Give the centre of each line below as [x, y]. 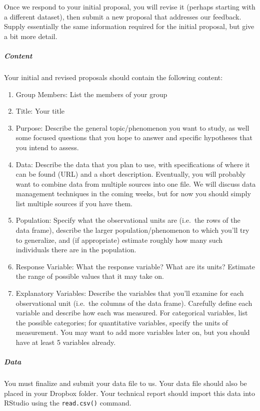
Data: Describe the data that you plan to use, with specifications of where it [133, 164]
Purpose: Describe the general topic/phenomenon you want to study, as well [132, 127]
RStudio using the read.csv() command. [68, 403]
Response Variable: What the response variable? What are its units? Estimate [135, 266]
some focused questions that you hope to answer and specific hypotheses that [134, 137]
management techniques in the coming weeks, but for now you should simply [133, 193]
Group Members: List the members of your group [91, 94]
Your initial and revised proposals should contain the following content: [113, 77]
